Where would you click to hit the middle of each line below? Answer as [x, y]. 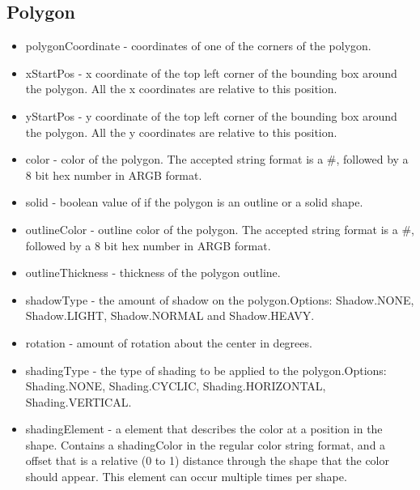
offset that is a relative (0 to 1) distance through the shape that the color [207, 460]
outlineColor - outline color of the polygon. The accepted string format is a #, [220, 229]
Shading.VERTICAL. [78, 401]
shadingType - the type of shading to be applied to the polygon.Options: [206, 370]
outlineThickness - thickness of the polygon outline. [153, 273]
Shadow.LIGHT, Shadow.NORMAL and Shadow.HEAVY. [170, 315]
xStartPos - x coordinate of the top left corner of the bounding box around [211, 72]
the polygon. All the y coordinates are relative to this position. [181, 132]
